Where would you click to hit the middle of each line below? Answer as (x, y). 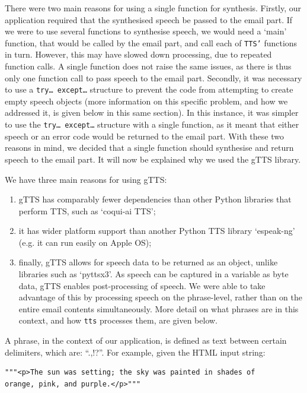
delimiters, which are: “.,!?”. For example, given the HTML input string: (135, 352)
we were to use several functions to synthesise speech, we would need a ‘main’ (146, 31)
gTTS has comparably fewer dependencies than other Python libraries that (155, 199)
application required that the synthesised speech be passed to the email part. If (149, 19)
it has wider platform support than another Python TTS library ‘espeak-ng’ (157, 231)
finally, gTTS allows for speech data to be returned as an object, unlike (148, 262)
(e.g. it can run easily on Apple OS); (85, 242)
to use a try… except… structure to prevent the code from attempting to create (149, 89)
